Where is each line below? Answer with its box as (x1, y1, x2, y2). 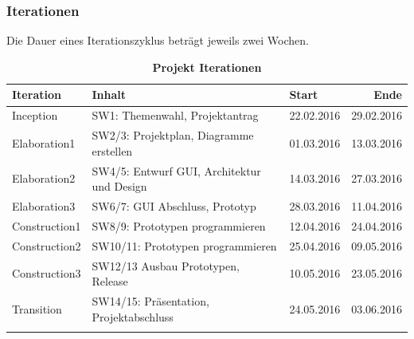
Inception (12, 107, 58, 124)
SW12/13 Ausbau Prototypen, (92, 257, 240, 274)
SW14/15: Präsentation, (92, 292, 209, 309)
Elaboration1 (12, 134, 76, 151)
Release (92, 273, 128, 290)
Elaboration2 (12, 170, 76, 187)
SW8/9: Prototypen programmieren (92, 217, 266, 234)
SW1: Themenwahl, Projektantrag (92, 107, 259, 124)
